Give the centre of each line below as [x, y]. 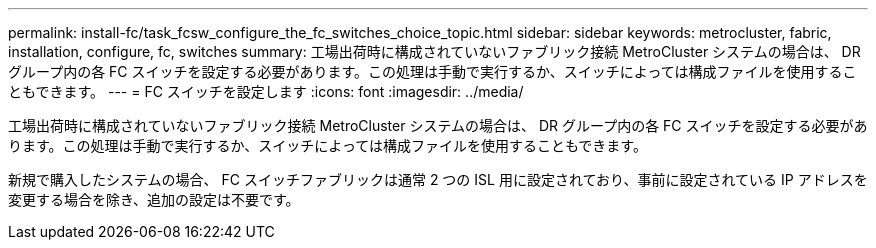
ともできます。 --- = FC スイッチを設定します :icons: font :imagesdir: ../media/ [266, 91]
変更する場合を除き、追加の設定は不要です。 [154, 199]
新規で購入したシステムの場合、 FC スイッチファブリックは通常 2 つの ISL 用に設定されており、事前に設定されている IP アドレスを [438, 179]
